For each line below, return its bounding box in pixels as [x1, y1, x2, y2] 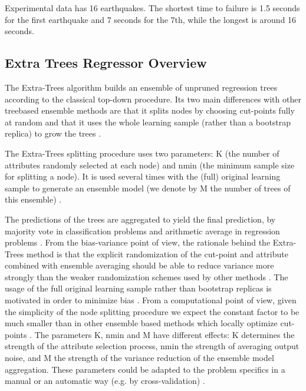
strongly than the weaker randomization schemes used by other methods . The [5, 270, 288, 283]
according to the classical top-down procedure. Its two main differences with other [5, 92, 301, 105]
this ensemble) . [5, 193, 62, 206]
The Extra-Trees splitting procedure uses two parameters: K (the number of [5, 147, 279, 159]
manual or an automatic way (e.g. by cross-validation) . [5, 375, 205, 387]
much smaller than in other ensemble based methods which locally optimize [5, 317, 278, 329]
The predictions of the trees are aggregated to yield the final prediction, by [5, 213, 276, 225]
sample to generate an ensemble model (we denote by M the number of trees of [5, 181, 291, 194]
